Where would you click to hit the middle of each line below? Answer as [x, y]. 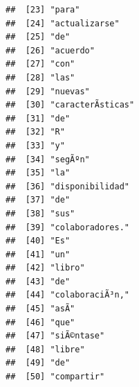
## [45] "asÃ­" [40, 309]
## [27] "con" [40, 64]
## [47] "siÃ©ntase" [55, 336]
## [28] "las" [40, 77]
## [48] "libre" [45, 349]
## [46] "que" [40, 322]
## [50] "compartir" [55, 377]
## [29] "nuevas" [48, 91]
